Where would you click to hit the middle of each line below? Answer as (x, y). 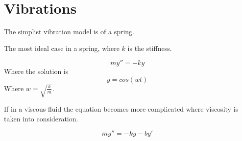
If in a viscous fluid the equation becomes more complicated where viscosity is (121, 109)
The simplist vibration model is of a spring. (69, 32)
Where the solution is (36, 71)
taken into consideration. (41, 118)
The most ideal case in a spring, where (62, 48)
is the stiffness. (150, 48)
